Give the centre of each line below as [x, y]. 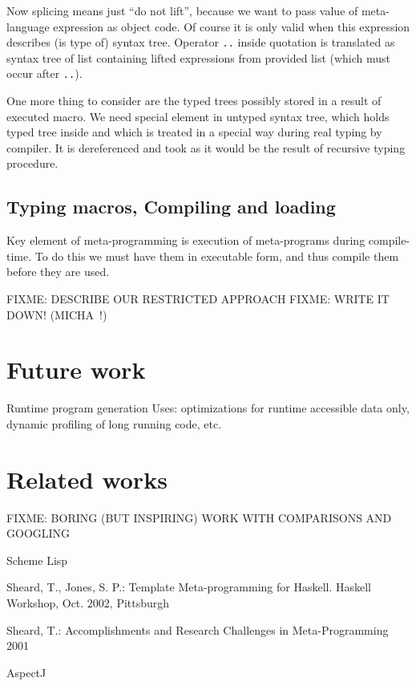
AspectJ [26, 672]
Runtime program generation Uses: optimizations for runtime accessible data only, [208, 408]
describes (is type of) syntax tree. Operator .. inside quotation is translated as [201, 42]
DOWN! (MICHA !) [57, 314]
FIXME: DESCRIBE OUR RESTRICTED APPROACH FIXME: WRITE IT [198, 299]
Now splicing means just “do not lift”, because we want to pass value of [182, 10]
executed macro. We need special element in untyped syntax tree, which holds [198, 116]
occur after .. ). [44, 73]
